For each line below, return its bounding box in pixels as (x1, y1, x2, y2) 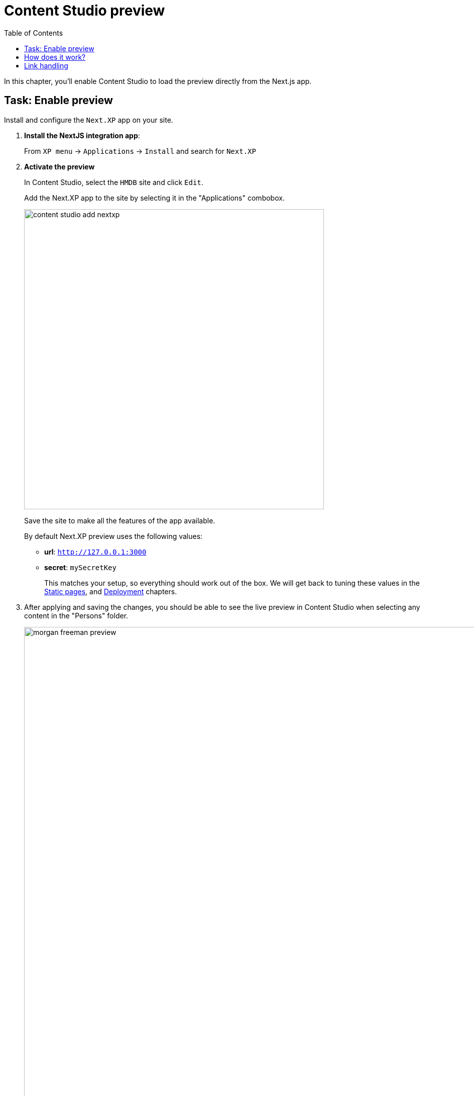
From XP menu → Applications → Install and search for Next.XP (24, 146, 256, 155)
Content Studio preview (4, 2, 165, 19)
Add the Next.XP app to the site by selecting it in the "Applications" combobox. (24, 193, 285, 202)
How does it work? (24, 52, 86, 61)
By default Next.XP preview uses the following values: (24, 531, 203, 540)
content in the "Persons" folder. (24, 611, 129, 620)
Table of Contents (4, 28, 63, 37)
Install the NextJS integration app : (24, 131, 140, 140)
